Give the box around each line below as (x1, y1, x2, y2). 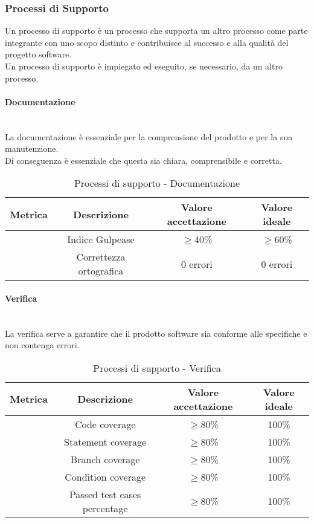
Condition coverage (65, 469, 146, 484)
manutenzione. (5, 142, 59, 155)
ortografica (78, 264, 124, 278)
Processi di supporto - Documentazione (74, 176, 240, 190)
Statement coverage (64, 434, 147, 449)
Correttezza (76, 250, 126, 264)
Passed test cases (69, 487, 141, 501)
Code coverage (74, 417, 136, 431)
